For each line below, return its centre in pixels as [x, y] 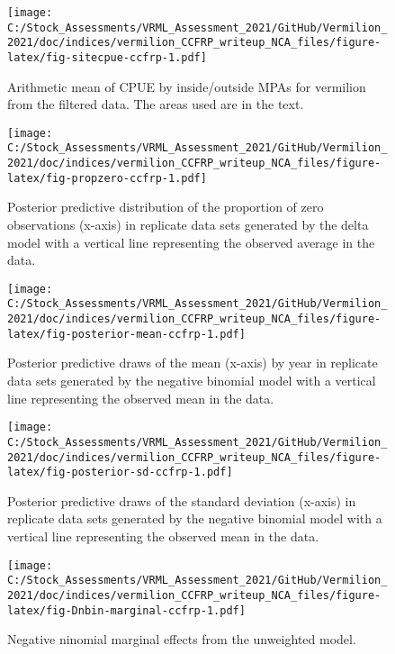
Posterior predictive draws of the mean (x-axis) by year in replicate [193, 363]
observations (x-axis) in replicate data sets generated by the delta [188, 225]
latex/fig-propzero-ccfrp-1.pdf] [107, 178]
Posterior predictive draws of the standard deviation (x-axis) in [182, 500]
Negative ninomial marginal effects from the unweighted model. [182, 639]
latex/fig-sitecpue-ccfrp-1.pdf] [107, 57]
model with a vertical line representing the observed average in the [191, 242]
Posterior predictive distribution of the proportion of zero [166, 207]
